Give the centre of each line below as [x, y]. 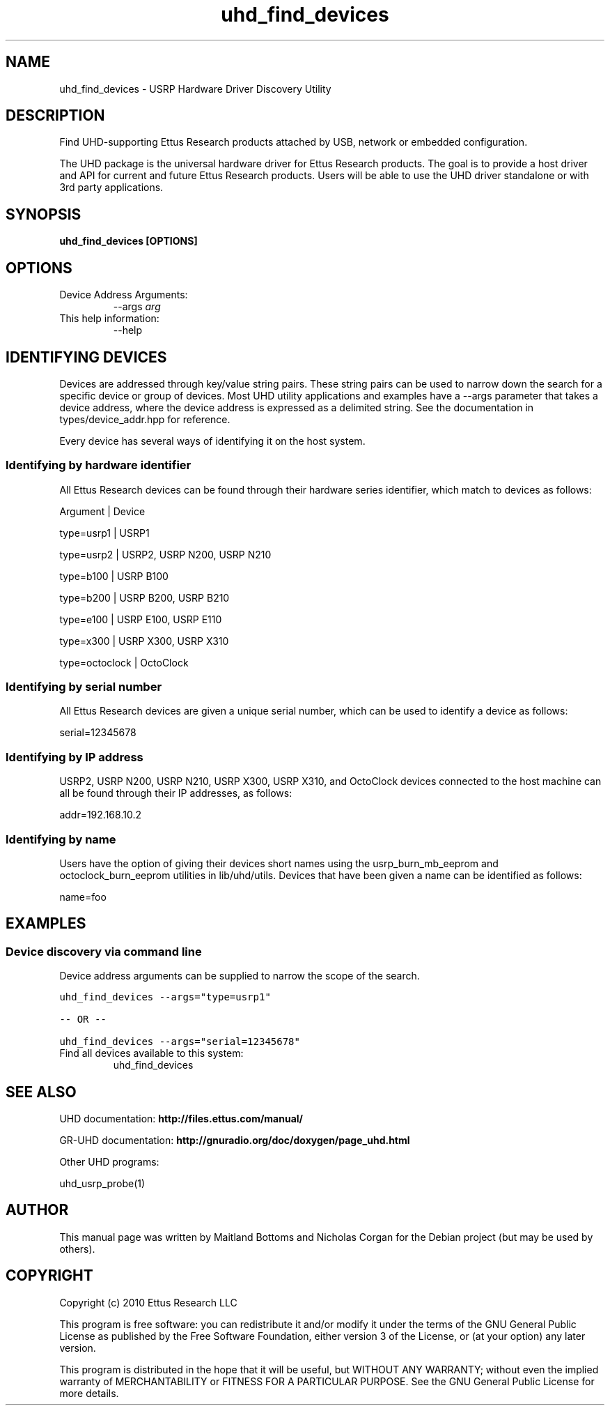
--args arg [137, 307]
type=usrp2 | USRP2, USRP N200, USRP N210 [165, 554]
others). [77, 1249]
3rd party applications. [111, 188]
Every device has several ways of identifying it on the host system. [212, 441]
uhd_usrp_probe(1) [102, 1184]
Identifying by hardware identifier [99, 465]
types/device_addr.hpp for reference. [145, 419]
